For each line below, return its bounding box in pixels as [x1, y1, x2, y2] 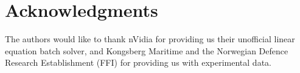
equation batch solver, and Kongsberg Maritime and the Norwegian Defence [5, 44, 288, 57]
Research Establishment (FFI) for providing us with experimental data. [5, 56, 271, 69]
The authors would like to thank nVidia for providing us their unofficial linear [5, 33, 295, 45]
